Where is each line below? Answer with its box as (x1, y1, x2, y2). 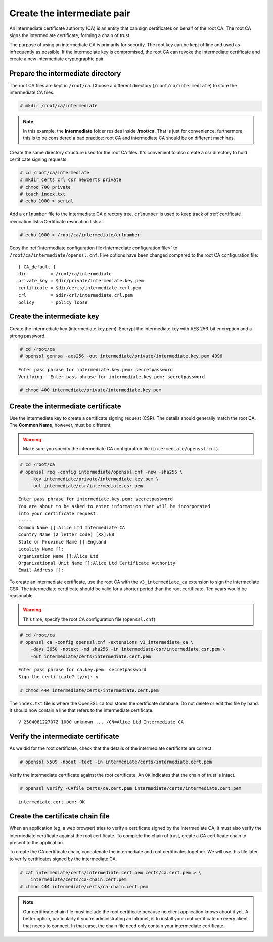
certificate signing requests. (9, 156, 68, 162)
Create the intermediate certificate (9, 402, 121, 410)
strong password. (9, 333, 46, 339)
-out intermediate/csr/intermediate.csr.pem (30, 483, 143, 489)
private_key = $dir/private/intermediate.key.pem (18, 278, 144, 284)
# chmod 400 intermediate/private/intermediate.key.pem (20, 387, 162, 393)
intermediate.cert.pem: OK (18, 799, 85, 805)
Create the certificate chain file (9, 812, 110, 821)
